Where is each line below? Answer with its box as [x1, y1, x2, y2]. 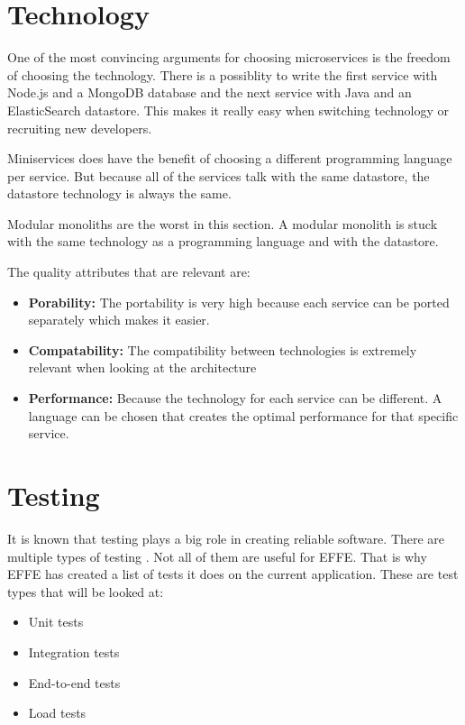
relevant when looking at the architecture [28, 358, 257, 377]
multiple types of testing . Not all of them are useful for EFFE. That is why [7, 546, 427, 565]
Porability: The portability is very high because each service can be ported [28, 292, 450, 311]
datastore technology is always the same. [7, 184, 232, 203]
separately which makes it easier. [28, 310, 210, 329]
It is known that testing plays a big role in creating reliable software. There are [7, 528, 445, 547]
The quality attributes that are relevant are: [7, 262, 251, 281]
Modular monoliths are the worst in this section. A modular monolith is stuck [7, 214, 438, 233]
